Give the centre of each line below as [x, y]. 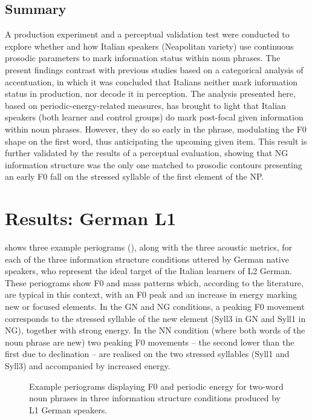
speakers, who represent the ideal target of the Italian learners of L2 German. [148, 271]
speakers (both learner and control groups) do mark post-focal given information [154, 117]
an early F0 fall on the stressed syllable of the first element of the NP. [135, 176]
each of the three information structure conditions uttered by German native [147, 259]
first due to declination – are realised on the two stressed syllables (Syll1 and [147, 354]
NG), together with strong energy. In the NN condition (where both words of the [155, 330]
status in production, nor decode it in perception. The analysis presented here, [150, 94]
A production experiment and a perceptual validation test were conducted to [147, 34]
